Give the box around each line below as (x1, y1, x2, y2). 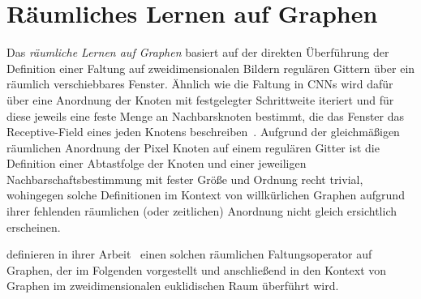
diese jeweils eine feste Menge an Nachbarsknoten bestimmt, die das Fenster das (6, 107, 405, 124)
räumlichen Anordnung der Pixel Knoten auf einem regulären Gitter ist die (6, 139, 380, 156)
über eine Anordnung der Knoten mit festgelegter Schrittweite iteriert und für (6, 91, 394, 108)
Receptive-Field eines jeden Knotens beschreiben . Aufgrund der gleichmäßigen (6, 123, 400, 140)
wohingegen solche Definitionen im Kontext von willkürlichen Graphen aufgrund (6, 186, 405, 203)
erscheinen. (6, 218, 61, 235)
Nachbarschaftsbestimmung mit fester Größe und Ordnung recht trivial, (6, 170, 363, 187)
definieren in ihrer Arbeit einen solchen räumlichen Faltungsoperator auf (6, 246, 372, 263)
